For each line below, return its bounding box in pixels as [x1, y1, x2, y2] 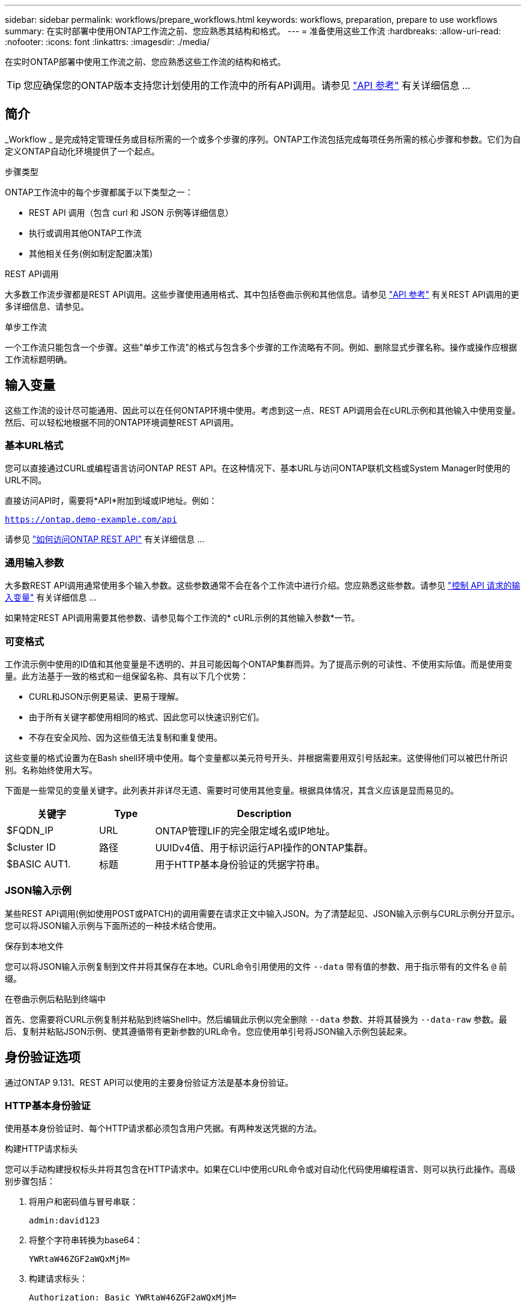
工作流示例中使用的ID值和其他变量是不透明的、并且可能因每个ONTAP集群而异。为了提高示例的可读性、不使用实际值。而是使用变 [5, 658, 513, 669]
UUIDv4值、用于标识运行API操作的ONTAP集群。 [155, 841, 373, 854]
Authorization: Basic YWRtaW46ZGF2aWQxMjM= [29, 1293, 237, 1303]
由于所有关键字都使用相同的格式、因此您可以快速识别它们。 [29, 711, 264, 722]
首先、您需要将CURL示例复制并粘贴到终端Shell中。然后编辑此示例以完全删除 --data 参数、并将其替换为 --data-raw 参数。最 [5, 1014, 507, 1024]
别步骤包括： [5, 1176, 55, 1187]
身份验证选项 [5, 1050, 80, 1065]
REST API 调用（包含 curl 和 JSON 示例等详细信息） [29, 207, 234, 218]
